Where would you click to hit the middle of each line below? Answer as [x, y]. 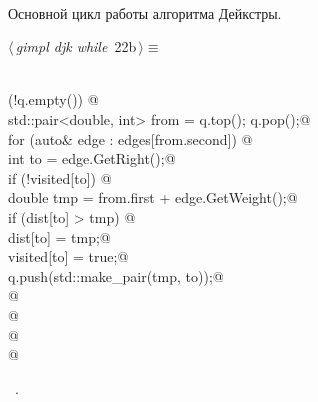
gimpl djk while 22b [76, 46]
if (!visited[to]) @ [60, 177]
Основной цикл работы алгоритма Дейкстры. [145, 12]
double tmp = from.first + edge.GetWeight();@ [153, 197]
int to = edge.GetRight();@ [92, 158]
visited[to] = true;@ [68, 256]
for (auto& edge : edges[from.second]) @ [130, 138]
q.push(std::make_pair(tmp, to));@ [116, 275]
